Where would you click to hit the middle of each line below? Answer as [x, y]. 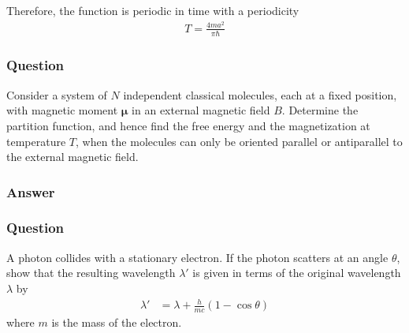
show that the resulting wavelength [91, 273]
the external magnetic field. [73, 157]
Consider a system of [57, 94]
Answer [31, 191]
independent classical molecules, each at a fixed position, [260, 94]
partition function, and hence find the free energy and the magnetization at [188, 125]
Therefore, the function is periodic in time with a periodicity [153, 10]
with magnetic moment [62, 110]
